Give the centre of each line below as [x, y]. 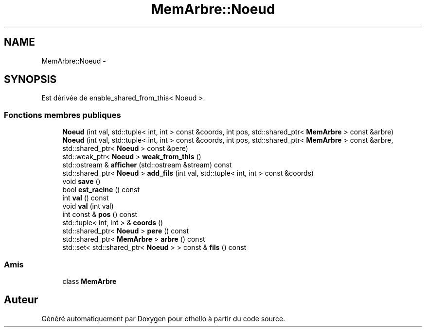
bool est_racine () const [101, 190]
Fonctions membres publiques [62, 115]
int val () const [86, 198]
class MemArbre [89, 281]
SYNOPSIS [30, 80]
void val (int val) [88, 206]
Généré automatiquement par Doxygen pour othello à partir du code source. [163, 318]
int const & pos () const [100, 215]
